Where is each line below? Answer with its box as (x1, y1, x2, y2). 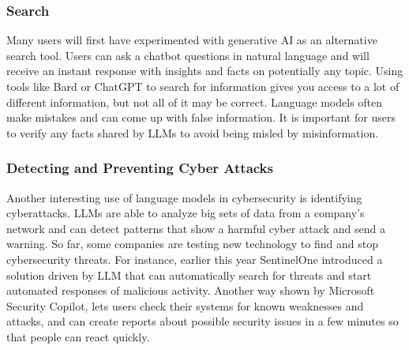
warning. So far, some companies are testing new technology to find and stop (6, 235, 378, 252)
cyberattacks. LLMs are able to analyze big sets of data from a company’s (6, 205, 365, 221)
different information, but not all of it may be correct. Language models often (6, 93, 383, 110)
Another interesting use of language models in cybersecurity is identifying (6, 189, 362, 205)
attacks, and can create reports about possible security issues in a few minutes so (6, 313, 399, 329)
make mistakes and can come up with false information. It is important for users (6, 109, 396, 126)
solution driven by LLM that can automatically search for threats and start (6, 266, 372, 283)
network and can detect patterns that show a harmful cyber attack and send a (6, 220, 385, 236)
